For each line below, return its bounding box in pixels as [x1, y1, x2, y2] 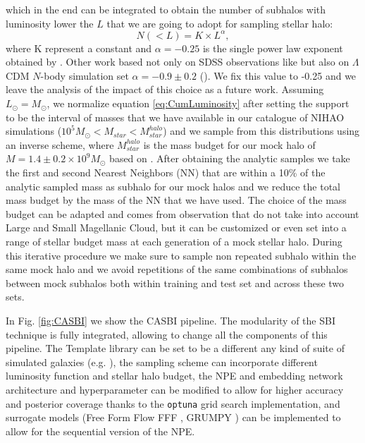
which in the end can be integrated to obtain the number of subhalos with [6, 2, 326, 16]
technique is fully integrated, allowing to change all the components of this [6, 327, 328, 341]
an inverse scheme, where [6, 137, 114, 152]
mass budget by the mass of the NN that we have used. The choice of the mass [6, 193, 347, 207]
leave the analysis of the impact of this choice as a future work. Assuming [6, 82, 324, 97]
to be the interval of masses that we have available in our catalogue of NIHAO [6, 109, 345, 124]
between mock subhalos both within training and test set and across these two [6, 275, 345, 290]
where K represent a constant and [6, 40, 152, 55]
